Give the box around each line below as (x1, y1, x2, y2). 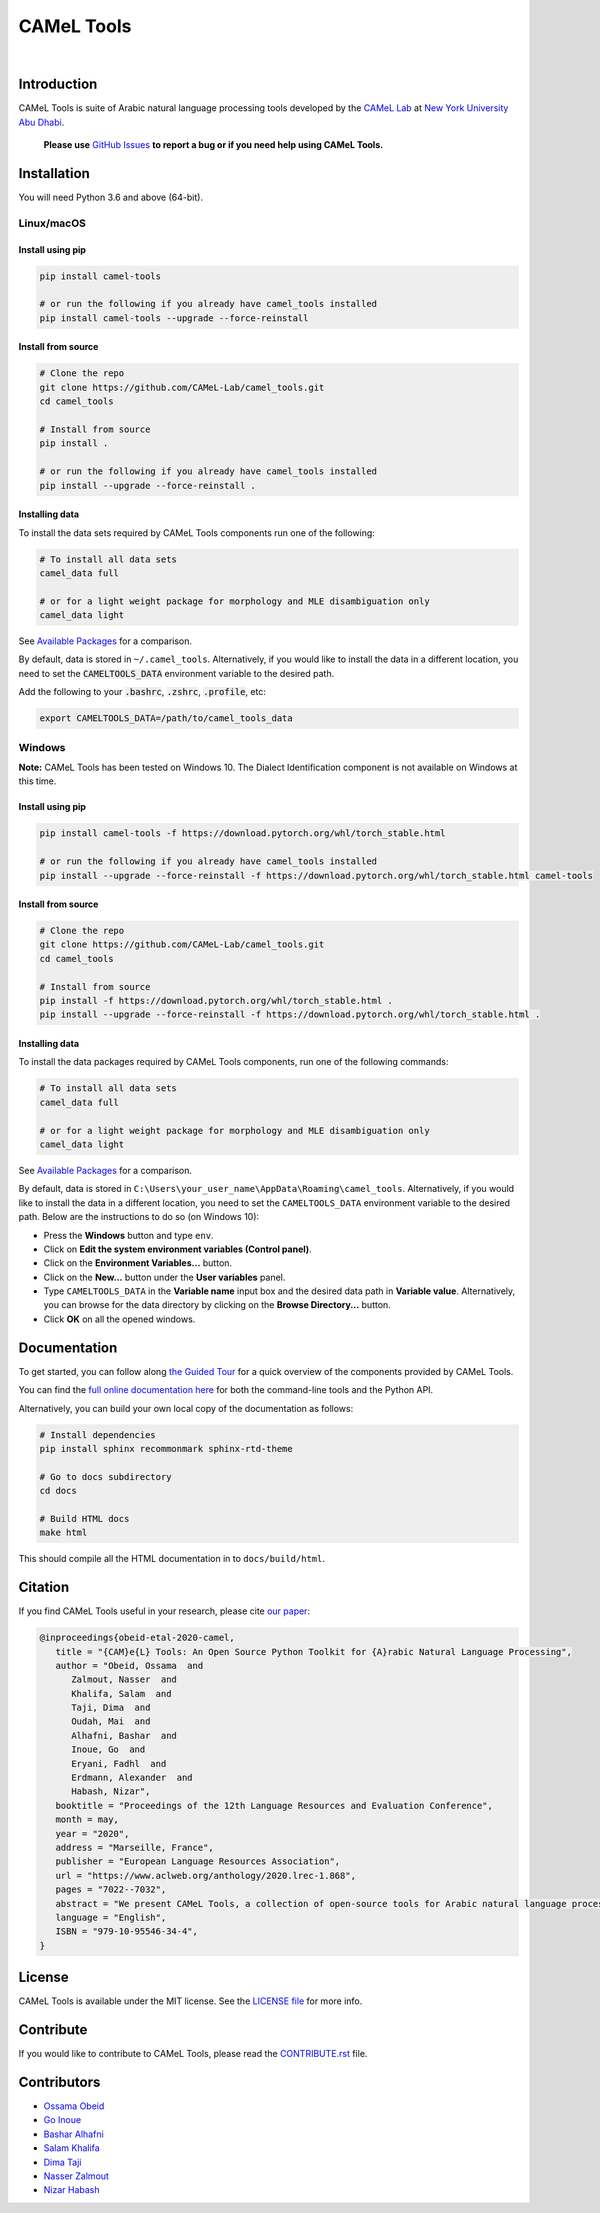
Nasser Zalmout (43, 2170, 110, 2182)
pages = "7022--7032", (55, 1884, 167, 1895)
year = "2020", (55, 1828, 130, 1839)
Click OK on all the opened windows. (43, 1313, 196, 1325)
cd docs (39, 1485, 77, 1497)
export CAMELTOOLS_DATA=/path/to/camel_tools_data (39, 713, 294, 724)
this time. (18, 775, 57, 787)
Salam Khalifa (43, 2142, 100, 2154)
